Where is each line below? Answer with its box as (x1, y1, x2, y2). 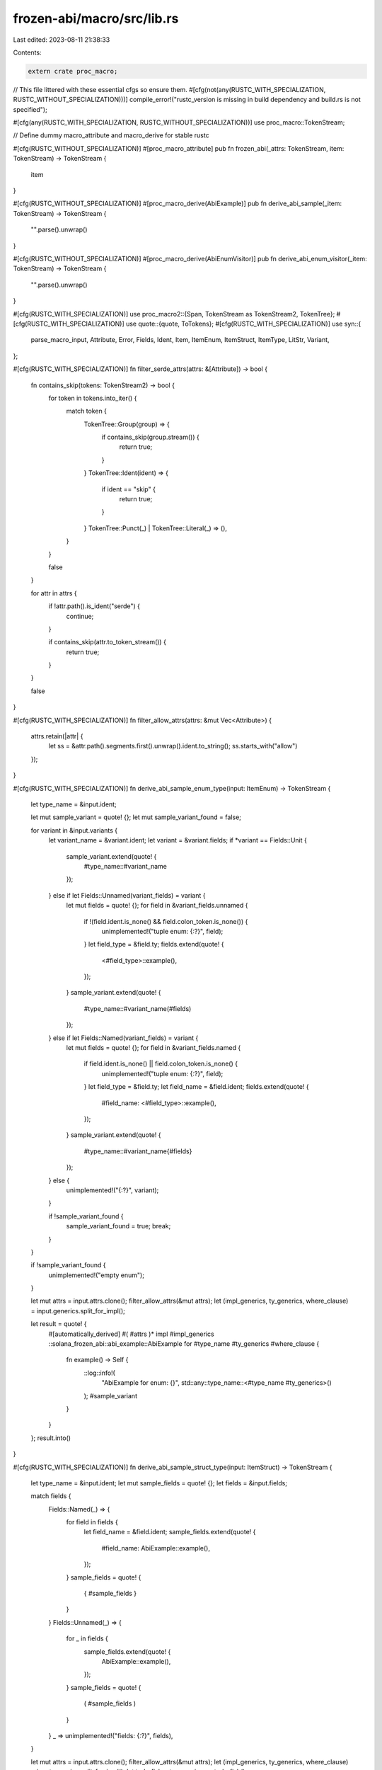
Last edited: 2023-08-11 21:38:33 (13, 35, 110, 44)
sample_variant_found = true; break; (66, 1222, 171, 1231)
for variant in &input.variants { (30, 826, 118, 835)
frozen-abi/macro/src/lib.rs (13, 11, 179, 26)
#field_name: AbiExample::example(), (101, 1543, 210, 1552)
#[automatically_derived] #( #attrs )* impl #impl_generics (48, 1330, 215, 1338)
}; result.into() (30, 1434, 71, 1442)
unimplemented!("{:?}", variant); (66, 1186, 159, 1194)
